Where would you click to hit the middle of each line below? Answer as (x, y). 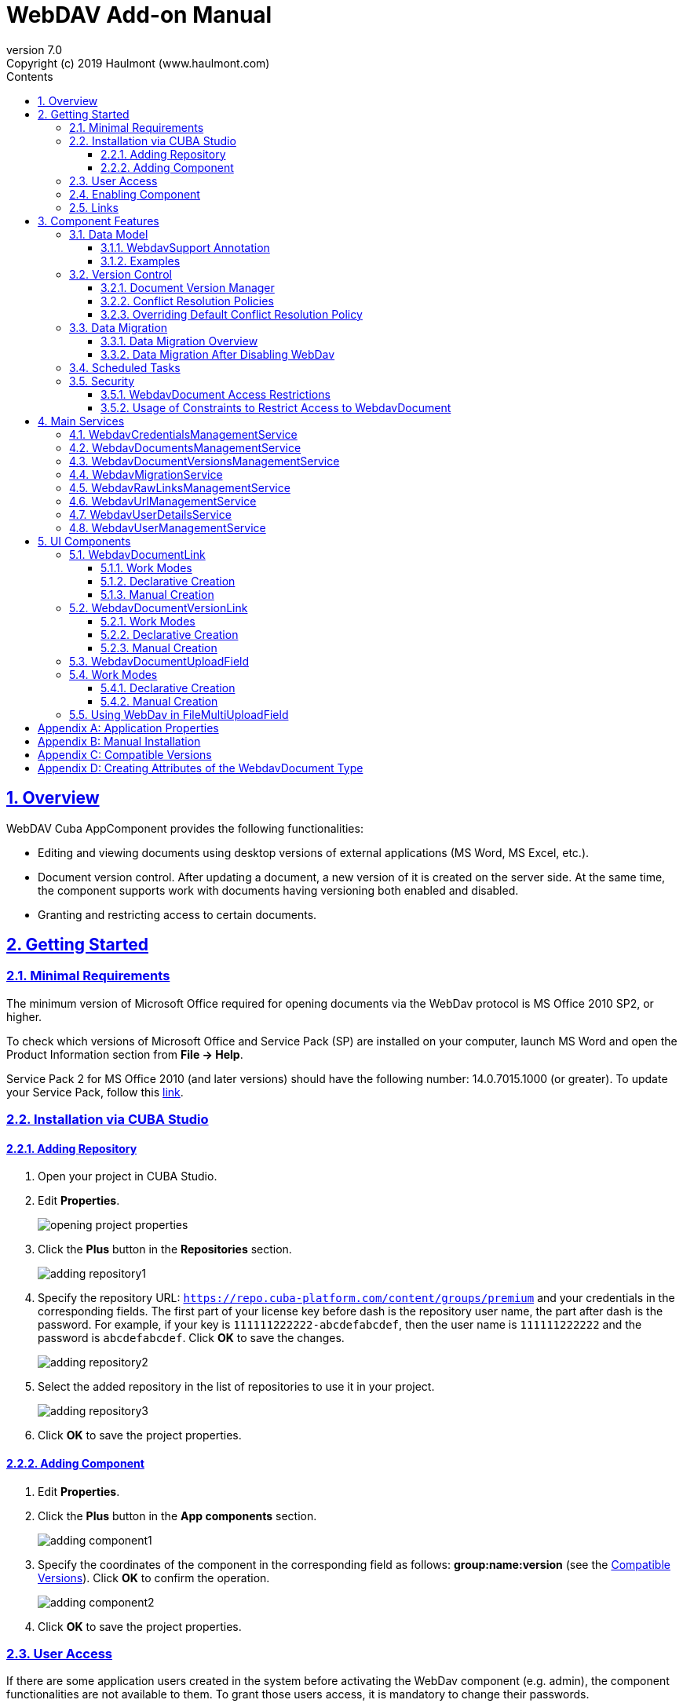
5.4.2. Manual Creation (159, 701)
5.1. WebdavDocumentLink (137, 554)
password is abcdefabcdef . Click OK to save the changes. (191, 1338)
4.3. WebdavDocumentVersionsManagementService (205, 461)
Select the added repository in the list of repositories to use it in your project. (236, 1387)
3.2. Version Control (121, 274)
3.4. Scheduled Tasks (125, 367)
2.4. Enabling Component (135, 194)
